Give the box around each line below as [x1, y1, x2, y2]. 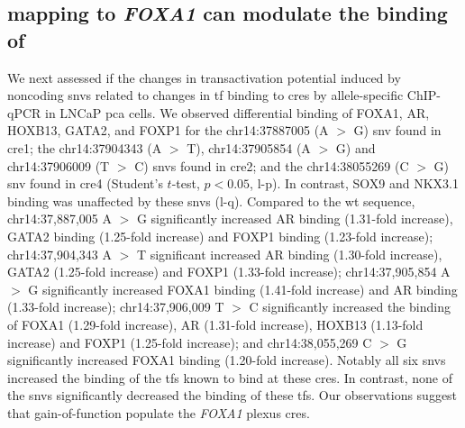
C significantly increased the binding [249, 297, 451, 316]
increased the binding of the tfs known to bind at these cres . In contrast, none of [7, 368, 453, 387]
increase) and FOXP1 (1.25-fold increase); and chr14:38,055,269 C [7, 332, 372, 351]
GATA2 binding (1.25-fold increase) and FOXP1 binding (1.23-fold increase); [7, 226, 433, 245]
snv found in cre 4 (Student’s [7, 174, 163, 193]
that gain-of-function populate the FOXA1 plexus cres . [7, 403, 310, 422]
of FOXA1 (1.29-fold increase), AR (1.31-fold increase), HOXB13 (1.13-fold [7, 314, 424, 333]
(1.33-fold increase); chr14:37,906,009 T [7, 297, 224, 316]
